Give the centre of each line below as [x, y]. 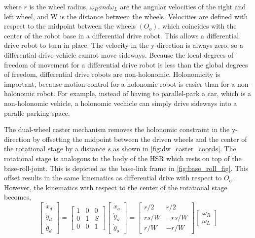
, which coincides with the [197, 26]
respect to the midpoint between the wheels [70, 26]
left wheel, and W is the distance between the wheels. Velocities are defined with [126, 16]
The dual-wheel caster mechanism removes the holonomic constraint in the [117, 129]
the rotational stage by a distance [55, 149]
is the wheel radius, [58, 6]
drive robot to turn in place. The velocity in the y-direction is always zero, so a [124, 45]
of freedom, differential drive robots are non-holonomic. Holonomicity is [112, 74]
